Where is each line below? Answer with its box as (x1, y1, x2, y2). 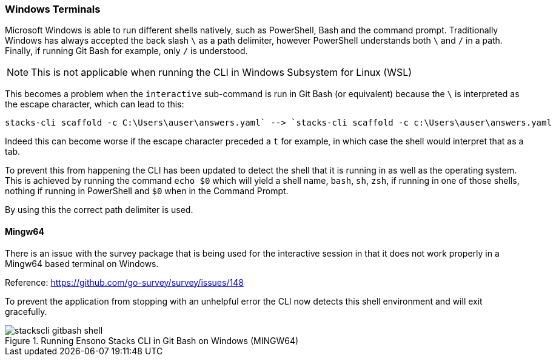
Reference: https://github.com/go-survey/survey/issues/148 (5, 277, 244, 288)
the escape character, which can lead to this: (5, 99, 184, 110)
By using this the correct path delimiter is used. (5, 204, 193, 215)
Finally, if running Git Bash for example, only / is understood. (5, 46, 248, 56)
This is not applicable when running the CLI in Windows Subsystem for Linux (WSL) (31, 66, 412, 79)
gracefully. (5, 306, 47, 317)
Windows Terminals (5, 3, 101, 15)
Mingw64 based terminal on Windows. (5, 258, 159, 269)
